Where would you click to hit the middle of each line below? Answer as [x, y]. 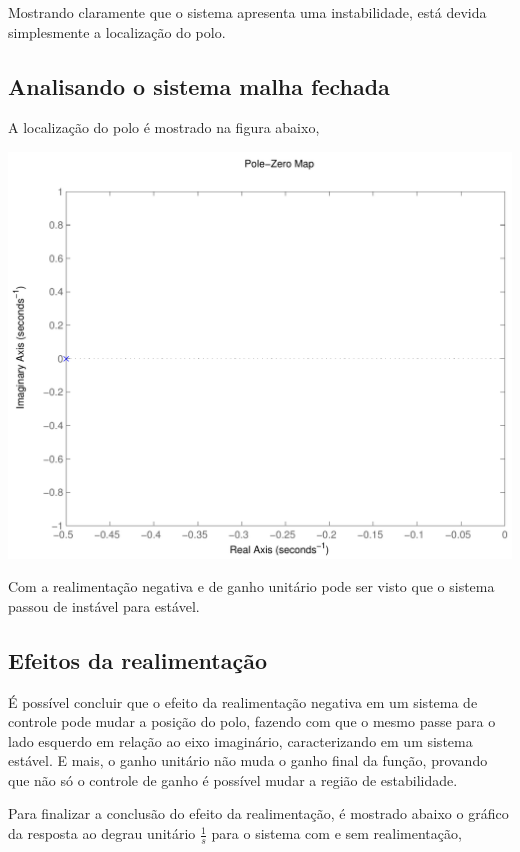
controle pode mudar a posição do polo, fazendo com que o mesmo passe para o [252, 721]
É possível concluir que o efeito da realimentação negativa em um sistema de [243, 701]
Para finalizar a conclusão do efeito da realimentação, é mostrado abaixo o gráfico [258, 813]
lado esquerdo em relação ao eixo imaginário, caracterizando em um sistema [240, 740]
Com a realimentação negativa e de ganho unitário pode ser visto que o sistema [251, 586]
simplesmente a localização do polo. [117, 31]
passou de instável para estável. [104, 605]
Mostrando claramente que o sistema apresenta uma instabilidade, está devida [247, 12]
